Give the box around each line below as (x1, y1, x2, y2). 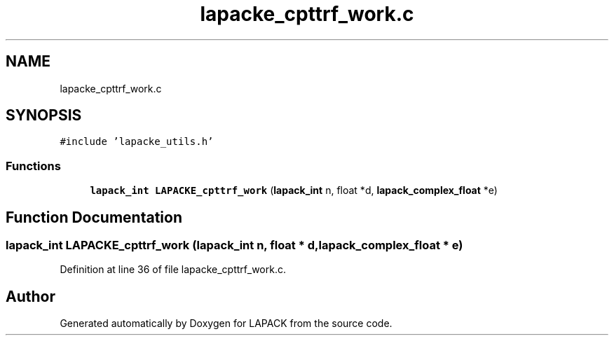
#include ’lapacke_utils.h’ (60, 136, 214, 148)
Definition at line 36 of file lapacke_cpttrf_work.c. (60, 263, 286, 276)
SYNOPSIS (6, 106, 82, 125)
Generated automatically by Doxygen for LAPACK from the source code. (60, 317, 393, 330)
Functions (6, 158, 61, 173)
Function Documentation (6, 208, 182, 226)
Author (6, 287, 55, 305)
